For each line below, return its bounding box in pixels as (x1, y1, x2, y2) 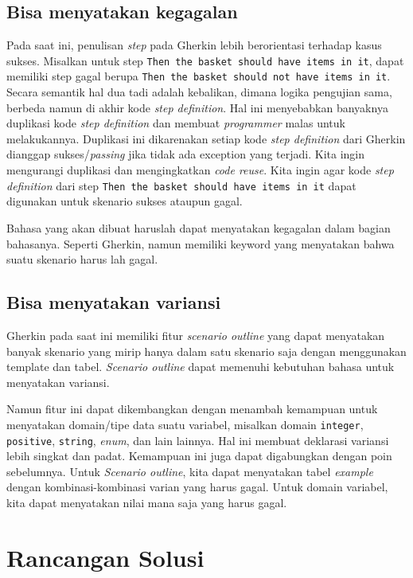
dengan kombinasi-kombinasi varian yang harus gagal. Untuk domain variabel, (6, 478, 388, 495)
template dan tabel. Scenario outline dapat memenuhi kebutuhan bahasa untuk (6, 358, 395, 375)
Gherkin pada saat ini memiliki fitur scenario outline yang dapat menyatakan (6, 326, 385, 343)
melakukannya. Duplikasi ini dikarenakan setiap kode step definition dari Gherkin (6, 130, 406, 146)
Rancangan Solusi (6, 541, 205, 573)
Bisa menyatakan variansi (6, 290, 221, 314)
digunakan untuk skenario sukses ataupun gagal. (6, 193, 243, 209)
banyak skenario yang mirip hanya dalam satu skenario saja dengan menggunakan (6, 342, 407, 359)
